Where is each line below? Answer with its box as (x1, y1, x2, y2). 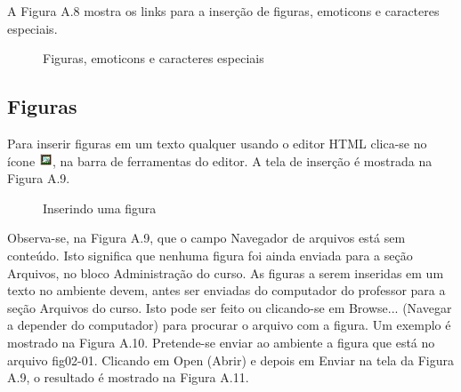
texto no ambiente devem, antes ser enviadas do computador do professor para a (7, 281, 446, 300)
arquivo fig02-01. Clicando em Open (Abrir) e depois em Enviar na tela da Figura (7, 350, 454, 369)
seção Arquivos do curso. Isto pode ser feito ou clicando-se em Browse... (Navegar (7, 298, 452, 316)
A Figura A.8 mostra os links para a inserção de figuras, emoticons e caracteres (7, 2, 440, 20)
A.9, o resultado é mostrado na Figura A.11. (7, 368, 249, 387)
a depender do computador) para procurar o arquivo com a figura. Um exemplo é (7, 316, 451, 334)
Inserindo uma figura (43, 198, 157, 217)
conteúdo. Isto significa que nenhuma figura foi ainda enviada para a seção (7, 246, 413, 265)
